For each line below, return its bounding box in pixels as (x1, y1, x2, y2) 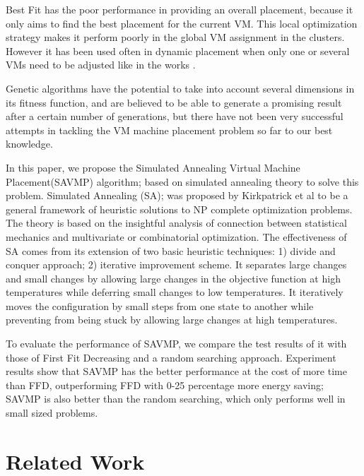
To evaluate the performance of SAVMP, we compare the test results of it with (6, 336, 347, 351)
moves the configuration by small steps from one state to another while (6, 298, 314, 313)
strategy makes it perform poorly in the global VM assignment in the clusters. (6, 30, 345, 44)
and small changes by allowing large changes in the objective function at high (6, 270, 341, 285)
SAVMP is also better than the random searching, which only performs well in (6, 391, 346, 406)
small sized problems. (6, 405, 98, 420)
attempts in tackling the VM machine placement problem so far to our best (6, 122, 333, 137)
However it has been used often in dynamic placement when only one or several (6, 43, 350, 58)
